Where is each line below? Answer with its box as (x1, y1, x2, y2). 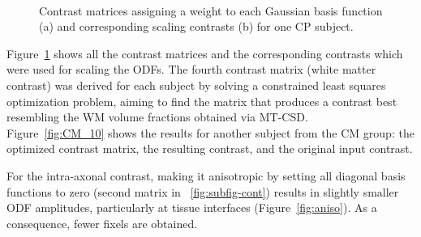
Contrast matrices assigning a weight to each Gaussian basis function (39, 2, 383, 19)
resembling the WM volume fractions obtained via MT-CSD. (6, 108, 308, 125)
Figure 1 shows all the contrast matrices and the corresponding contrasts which (6, 44, 403, 61)
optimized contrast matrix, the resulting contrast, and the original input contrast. (6, 140, 413, 157)
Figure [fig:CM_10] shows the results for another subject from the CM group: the (6, 124, 415, 141)
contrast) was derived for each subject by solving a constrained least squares (6, 76, 386, 93)
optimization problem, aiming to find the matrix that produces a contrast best (6, 92, 397, 109)
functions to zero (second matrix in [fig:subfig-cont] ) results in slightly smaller (6, 183, 399, 200)
